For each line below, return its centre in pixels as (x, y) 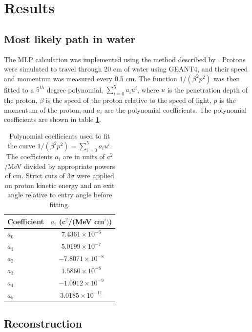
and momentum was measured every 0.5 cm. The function (91, 78)
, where (148, 89)
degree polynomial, (75, 89)
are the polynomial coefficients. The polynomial (176, 109)
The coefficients (29, 156)
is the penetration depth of (208, 89)
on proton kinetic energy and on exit (60, 185)
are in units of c (86, 156)
